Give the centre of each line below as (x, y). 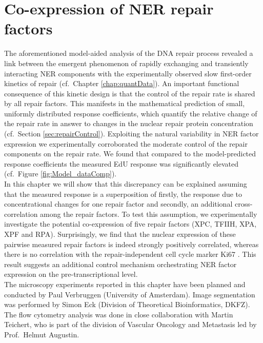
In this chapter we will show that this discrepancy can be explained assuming (126, 184)
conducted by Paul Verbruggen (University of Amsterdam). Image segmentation (130, 294)
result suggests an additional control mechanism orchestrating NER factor (120, 264)
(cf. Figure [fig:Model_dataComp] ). (60, 174)
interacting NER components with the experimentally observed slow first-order (128, 73)
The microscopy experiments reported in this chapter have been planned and (125, 284)
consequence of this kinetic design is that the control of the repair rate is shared (130, 93)
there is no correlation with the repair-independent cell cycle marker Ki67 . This (130, 254)
